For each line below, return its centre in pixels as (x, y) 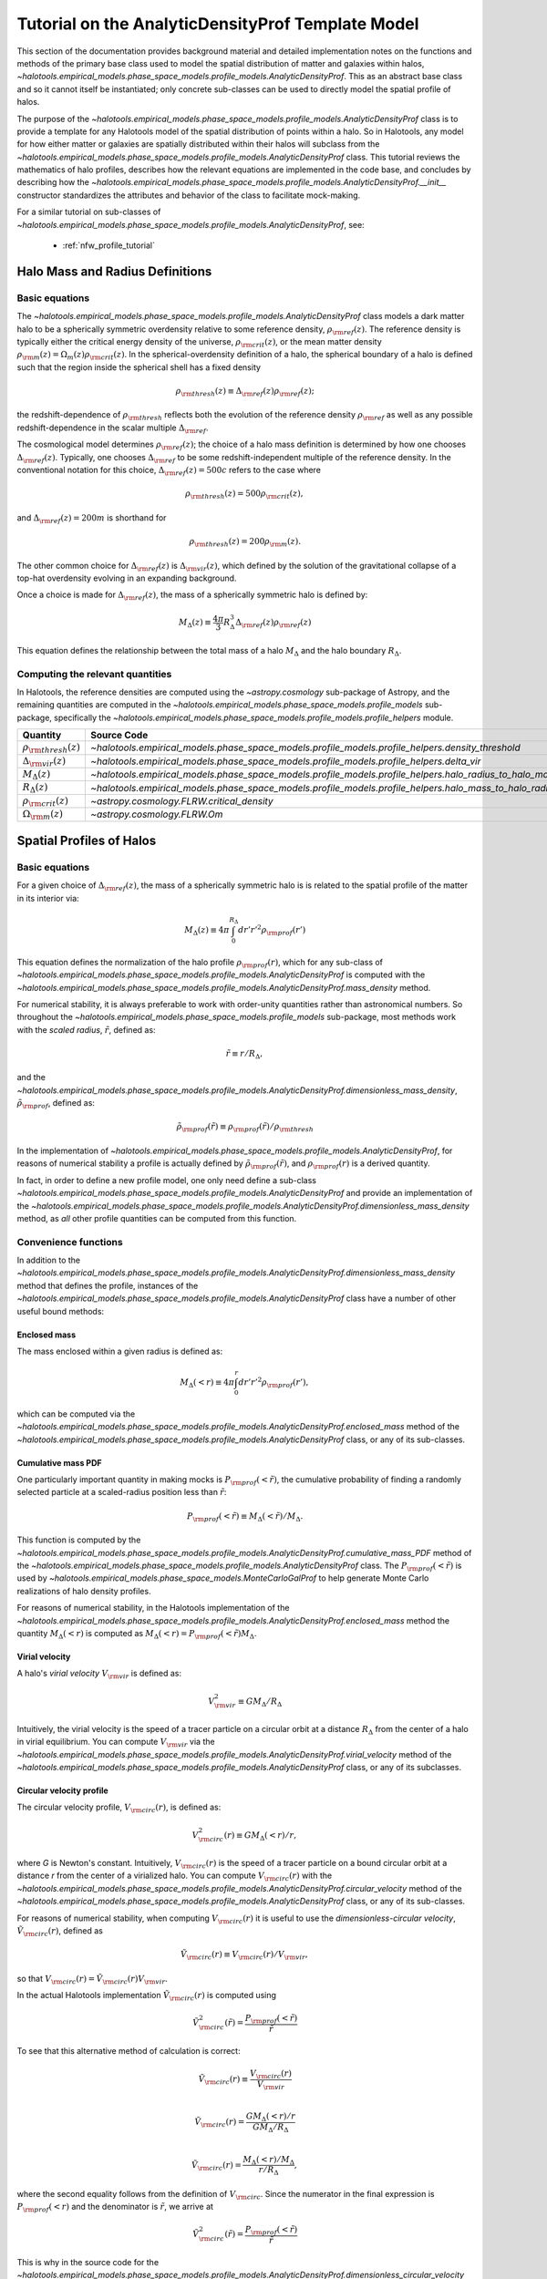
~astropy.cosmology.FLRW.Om (157, 814)
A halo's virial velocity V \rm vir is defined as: (99, 1675)
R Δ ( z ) (35, 788)
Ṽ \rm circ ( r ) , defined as (60, 1932)
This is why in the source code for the (88, 2262)
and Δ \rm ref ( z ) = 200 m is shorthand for (92, 518)
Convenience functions (70, 1242)
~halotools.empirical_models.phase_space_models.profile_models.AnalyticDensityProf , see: (191, 224)
